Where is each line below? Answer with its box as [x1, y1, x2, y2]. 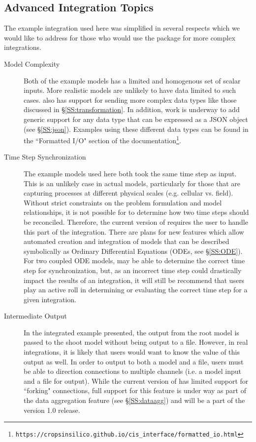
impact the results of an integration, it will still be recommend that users [24, 275, 245, 285]
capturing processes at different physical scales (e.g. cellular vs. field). [24, 188, 233, 198]
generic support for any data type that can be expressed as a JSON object [24, 114, 248, 124]
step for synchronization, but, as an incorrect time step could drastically [24, 265, 242, 275]
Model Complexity [4, 58, 60, 69]
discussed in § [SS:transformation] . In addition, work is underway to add [24, 104, 240, 115]
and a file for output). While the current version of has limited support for [24, 375, 249, 386]
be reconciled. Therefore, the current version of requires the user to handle [24, 216, 248, 227]
